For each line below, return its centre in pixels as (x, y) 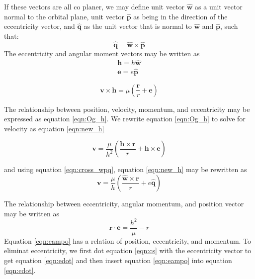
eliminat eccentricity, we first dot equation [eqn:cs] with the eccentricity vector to (128, 250)
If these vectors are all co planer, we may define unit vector (94, 6)
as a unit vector (219, 6)
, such (229, 26)
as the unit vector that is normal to (138, 26)
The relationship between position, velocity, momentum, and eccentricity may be (127, 109)
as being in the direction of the (180, 16)
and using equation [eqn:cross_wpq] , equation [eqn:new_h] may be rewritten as (126, 169)
